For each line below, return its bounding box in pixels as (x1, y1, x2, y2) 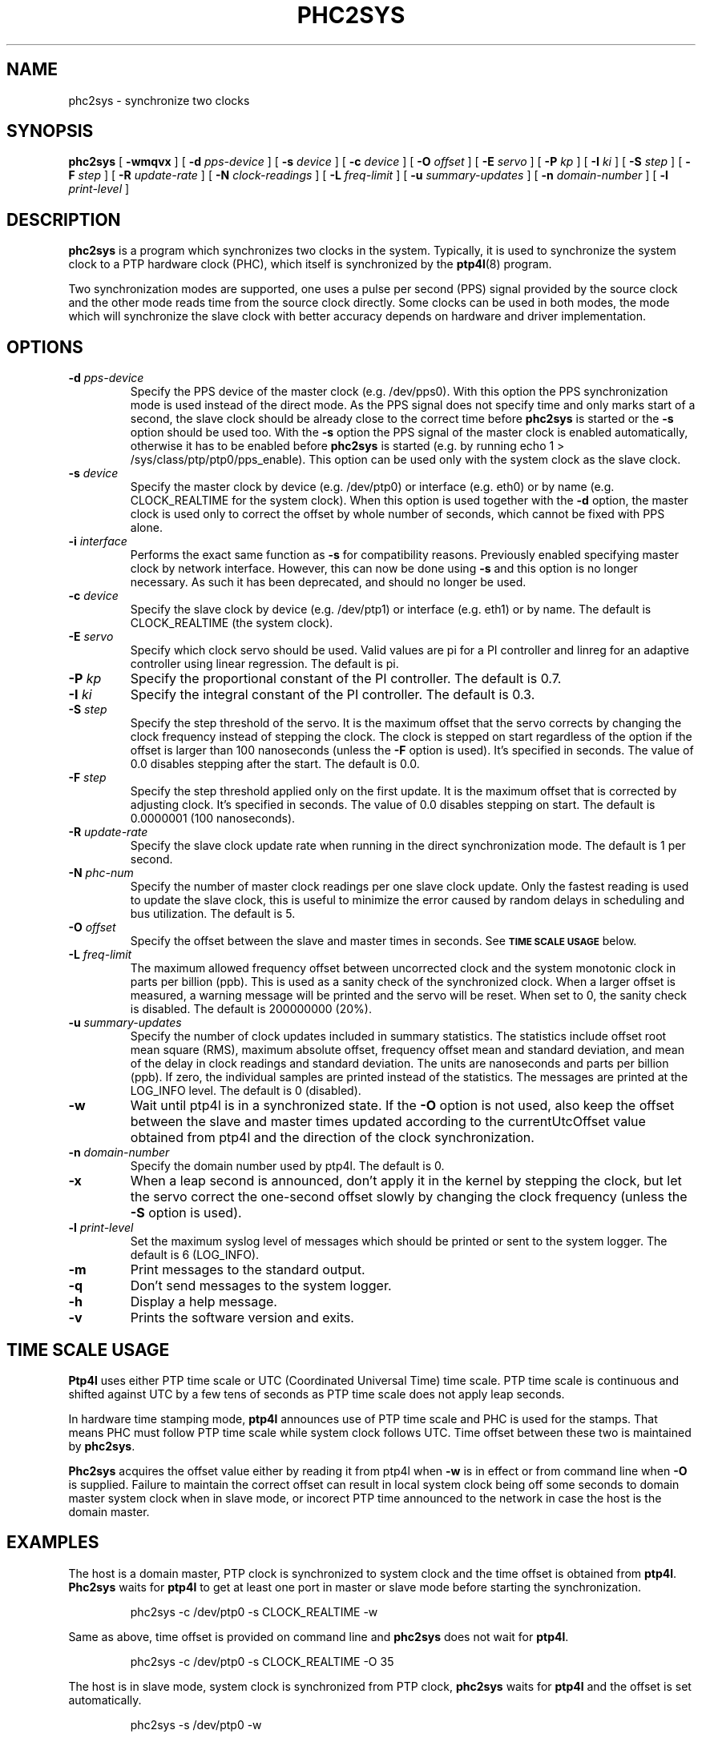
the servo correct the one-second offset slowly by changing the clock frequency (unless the (130, 1189, 688, 1205)
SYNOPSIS (6, 121, 94, 142)
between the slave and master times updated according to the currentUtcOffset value (130, 1113, 646, 1130)
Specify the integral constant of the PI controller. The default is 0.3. (130, 686, 535, 703)
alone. (130, 521, 163, 535)
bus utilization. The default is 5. (130, 907, 296, 921)
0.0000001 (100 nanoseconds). (130, 811, 296, 826)
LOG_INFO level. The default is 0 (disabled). (130, 1084, 361, 1098)
